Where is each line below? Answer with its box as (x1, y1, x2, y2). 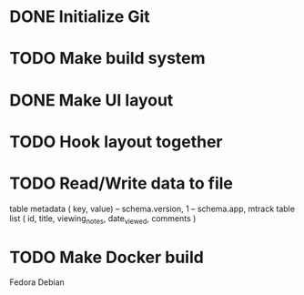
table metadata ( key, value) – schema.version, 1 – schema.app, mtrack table (9, 203, 296, 214)
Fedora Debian (9, 277, 66, 288)
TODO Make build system (9, 48, 207, 69)
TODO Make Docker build (9, 247, 205, 268)
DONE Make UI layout (9, 89, 174, 110)
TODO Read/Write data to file (9, 173, 234, 193)
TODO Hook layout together (9, 131, 223, 152)
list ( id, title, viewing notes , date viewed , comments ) (9, 212, 197, 226)
